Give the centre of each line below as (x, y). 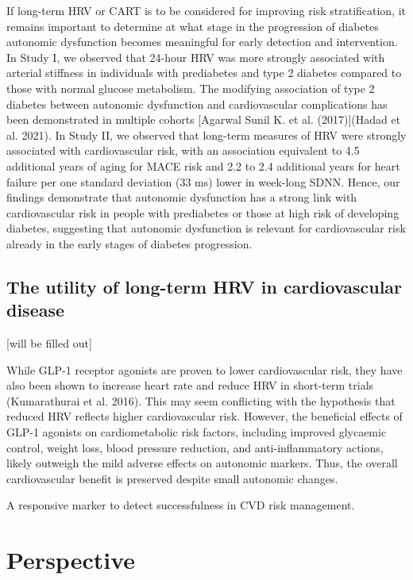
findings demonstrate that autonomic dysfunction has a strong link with (182, 197)
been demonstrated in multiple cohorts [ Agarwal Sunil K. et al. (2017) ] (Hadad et (204, 119)
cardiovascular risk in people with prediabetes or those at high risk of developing (203, 212)
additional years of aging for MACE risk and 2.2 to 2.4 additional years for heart (203, 165)
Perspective (71, 560)
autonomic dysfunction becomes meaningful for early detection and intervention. (202, 42)
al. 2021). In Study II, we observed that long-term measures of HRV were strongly (206, 134)
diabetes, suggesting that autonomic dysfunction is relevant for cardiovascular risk (206, 228)
